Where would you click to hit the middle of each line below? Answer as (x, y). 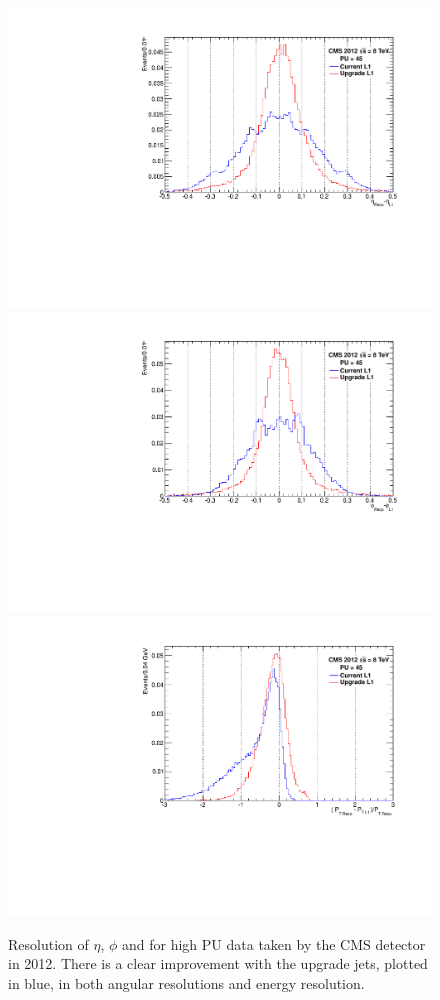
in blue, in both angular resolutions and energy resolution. (186, 982)
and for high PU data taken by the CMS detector (274, 943)
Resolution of (48, 943)
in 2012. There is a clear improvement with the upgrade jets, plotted (218, 963)
